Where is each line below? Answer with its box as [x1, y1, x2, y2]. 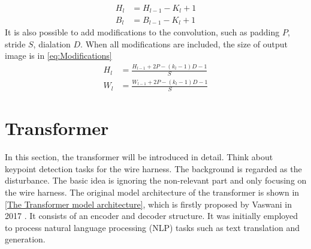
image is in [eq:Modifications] [5, 49, 112, 62]
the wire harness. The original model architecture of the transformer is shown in [5, 186, 300, 198]
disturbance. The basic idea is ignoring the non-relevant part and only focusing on [5, 174, 307, 187]
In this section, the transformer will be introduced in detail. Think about [5, 151, 273, 163]
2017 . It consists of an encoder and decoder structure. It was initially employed [5, 209, 298, 222]
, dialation [33, 37, 71, 50]
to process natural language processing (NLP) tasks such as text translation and [5, 221, 300, 233]
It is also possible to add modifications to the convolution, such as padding [5, 25, 280, 38]
